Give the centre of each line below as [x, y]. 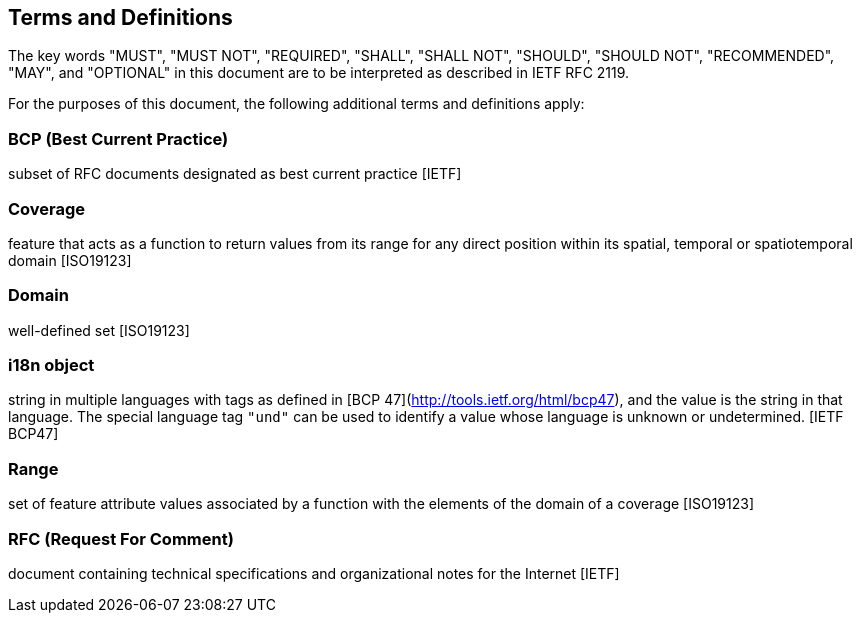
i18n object [51, 365]
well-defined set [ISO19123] [99, 330]
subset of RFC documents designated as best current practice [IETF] [235, 174]
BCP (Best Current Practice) [118, 138]
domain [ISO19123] [70, 260]
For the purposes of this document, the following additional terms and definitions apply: [296, 104]
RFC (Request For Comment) [121, 538]
